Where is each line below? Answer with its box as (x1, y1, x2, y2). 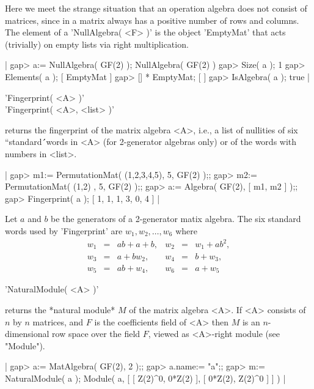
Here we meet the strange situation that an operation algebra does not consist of (5, 2, 307, 14)
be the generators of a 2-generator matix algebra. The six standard (51, 212, 301, 225)
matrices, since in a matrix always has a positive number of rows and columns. (5, 13, 299, 26)
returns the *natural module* (5, 303, 115, 316)
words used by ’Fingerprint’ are (5, 224, 123, 237)
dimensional (5, 327, 49, 340)
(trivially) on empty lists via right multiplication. (5, 37, 189, 50)
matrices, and (32, 315, 84, 328)
